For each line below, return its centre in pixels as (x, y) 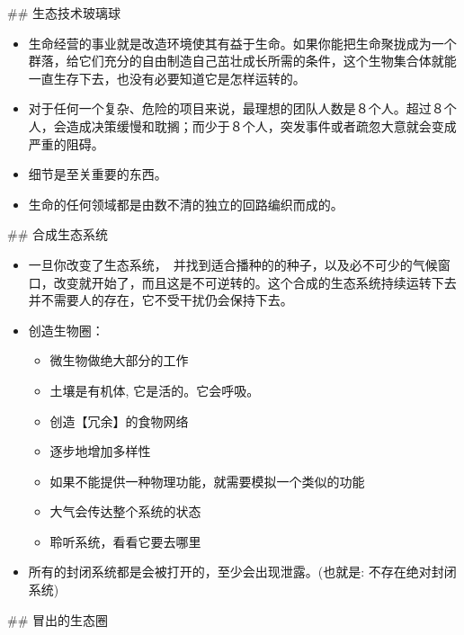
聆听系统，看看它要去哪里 (125, 541)
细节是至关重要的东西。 (98, 174)
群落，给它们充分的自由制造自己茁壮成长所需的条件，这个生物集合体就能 (242, 61)
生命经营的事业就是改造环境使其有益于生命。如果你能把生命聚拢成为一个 (242, 43)
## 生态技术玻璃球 (64, 13)
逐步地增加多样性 (100, 451)
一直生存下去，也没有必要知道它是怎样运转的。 (167, 78)
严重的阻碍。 (66, 143)
